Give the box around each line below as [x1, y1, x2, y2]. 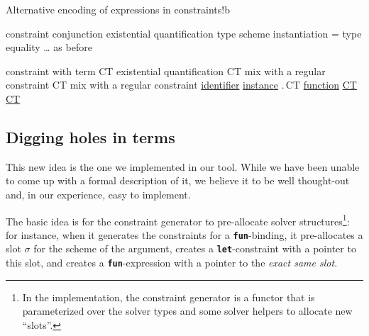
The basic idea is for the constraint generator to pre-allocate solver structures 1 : [6, 211, 350, 228]
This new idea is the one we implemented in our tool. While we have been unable [6, 159, 360, 174]
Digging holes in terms [6, 125, 175, 147]
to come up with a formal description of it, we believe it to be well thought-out [6, 173, 350, 188]
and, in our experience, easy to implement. [6, 186, 191, 201]
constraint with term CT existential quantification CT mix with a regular [6, 63, 326, 78]
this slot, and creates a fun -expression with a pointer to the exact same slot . [6, 255, 338, 270]
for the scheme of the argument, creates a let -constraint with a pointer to [33, 241, 356, 256]
